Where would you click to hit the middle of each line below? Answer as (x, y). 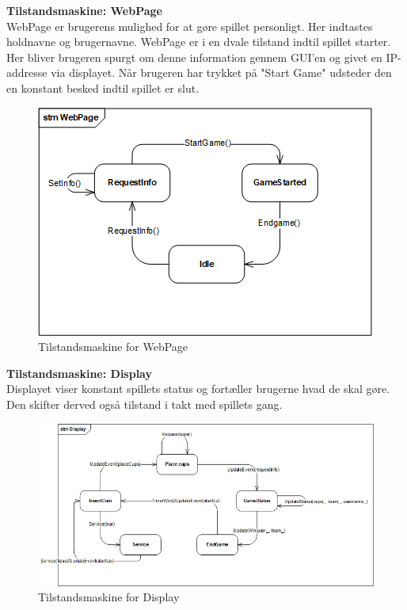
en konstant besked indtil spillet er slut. (103, 88)
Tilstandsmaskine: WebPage (84, 10)
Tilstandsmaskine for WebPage (113, 347)
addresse (27, 72)
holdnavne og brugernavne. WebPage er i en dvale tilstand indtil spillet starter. (199, 42)
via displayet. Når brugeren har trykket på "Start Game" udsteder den (221, 72)
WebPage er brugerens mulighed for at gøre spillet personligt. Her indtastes (190, 26)
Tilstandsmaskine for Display (109, 597)
